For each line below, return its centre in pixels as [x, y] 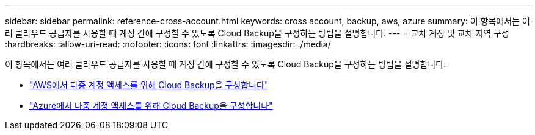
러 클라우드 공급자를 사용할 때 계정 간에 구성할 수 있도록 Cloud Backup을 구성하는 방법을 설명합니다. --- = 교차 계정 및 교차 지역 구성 [257, 33]
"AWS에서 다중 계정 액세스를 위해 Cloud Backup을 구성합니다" [149, 85]
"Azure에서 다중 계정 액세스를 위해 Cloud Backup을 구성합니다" [151, 106]
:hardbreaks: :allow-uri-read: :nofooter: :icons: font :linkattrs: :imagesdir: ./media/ [168, 44]
